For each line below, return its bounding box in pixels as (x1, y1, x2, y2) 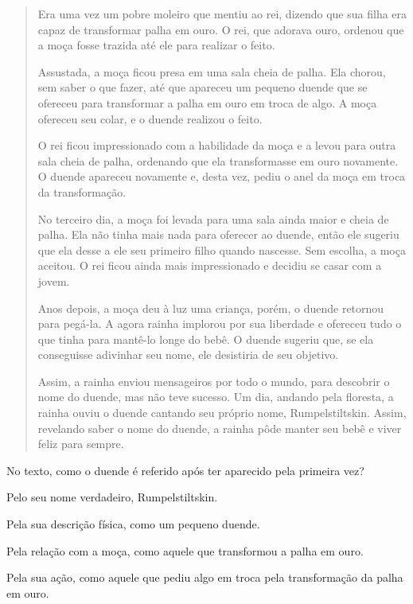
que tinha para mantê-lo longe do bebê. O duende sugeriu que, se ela (37, 330, 374, 347)
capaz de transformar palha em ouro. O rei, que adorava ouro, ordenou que (37, 21, 404, 37)
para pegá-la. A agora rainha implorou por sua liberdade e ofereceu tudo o (37, 315, 402, 332)
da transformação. (37, 183, 127, 200)
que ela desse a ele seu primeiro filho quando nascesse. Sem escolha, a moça (37, 241, 406, 258)
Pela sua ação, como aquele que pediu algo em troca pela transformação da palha (6, 569, 403, 586)
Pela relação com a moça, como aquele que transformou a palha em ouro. (6, 542, 364, 559)
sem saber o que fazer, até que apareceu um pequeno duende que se (37, 79, 368, 95)
